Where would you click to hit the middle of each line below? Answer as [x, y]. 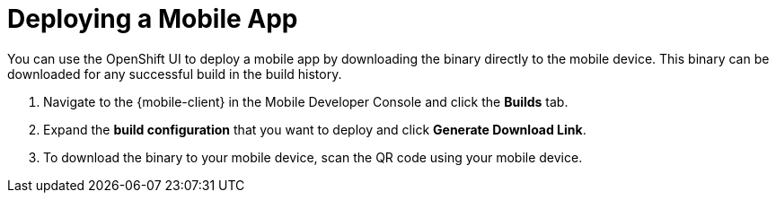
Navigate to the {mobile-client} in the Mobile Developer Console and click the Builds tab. [306, 101]
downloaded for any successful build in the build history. [175, 74]
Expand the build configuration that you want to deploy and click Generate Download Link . [315, 129]
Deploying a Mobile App [153, 19]
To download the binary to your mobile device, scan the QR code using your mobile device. [313, 157]
